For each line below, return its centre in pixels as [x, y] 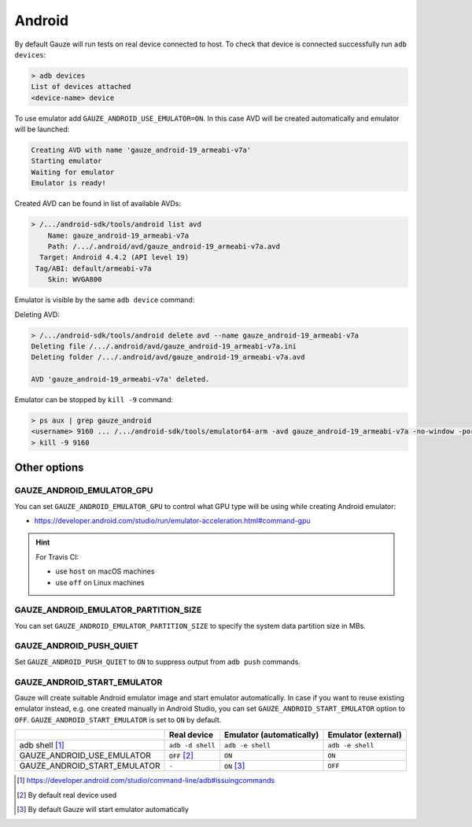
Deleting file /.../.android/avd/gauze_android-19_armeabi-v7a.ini [164, 346]
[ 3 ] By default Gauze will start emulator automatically [103, 809]
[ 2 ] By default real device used [67, 795]
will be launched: [42, 129]
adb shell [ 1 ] [42, 745]
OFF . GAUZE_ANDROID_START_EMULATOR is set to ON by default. [118, 719]
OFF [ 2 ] [181, 755]
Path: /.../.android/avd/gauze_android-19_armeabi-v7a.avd [164, 246]
